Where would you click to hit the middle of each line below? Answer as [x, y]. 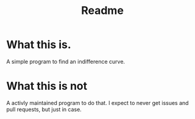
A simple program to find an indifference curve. [66, 61]
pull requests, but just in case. [44, 109]
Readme [102, 11]
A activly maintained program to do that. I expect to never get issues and [97, 103]
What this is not [47, 86]
